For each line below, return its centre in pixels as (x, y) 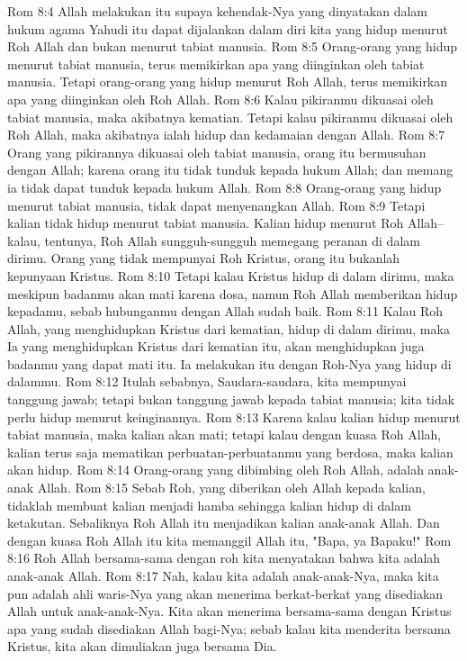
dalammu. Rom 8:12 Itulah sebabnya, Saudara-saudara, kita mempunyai (207, 381)
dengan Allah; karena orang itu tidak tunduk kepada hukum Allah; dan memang (230, 170)
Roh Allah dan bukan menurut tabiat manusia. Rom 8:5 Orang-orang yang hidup (232, 46)
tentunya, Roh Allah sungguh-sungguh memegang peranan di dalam (232, 240)
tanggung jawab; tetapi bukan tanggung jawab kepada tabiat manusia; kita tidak (231, 399)
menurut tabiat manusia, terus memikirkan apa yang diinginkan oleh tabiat (216, 63)
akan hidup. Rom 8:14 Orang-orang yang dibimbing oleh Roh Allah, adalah (216, 470)
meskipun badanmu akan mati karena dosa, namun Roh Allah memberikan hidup (233, 293)
